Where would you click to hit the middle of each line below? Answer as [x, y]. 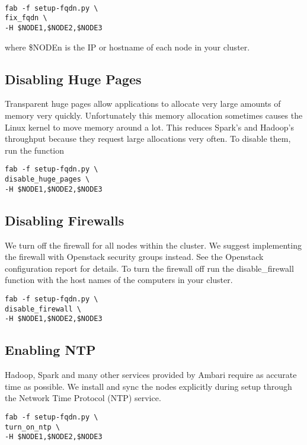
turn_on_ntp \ [33, 427]
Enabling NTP [50, 350]
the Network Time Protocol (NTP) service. [83, 398]
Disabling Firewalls [65, 220]
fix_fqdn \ [26, 18]
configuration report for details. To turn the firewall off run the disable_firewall [149, 268]
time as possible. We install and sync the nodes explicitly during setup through [148, 386]
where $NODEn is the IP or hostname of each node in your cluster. [127, 47]
